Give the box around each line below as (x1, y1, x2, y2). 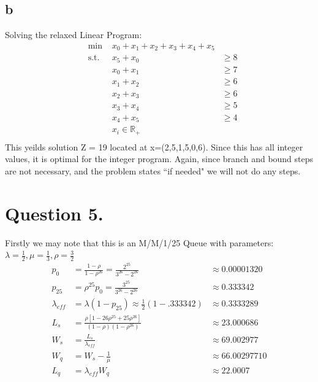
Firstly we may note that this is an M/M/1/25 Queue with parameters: (5, 236, 274, 249)
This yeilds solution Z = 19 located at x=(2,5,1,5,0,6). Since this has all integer (5, 140, 303, 153)
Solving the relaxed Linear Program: (5, 28, 142, 41)
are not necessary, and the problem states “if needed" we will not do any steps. (5, 164, 301, 177)
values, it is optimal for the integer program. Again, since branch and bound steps (5, 152, 314, 165)
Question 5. (5, 200, 104, 225)
